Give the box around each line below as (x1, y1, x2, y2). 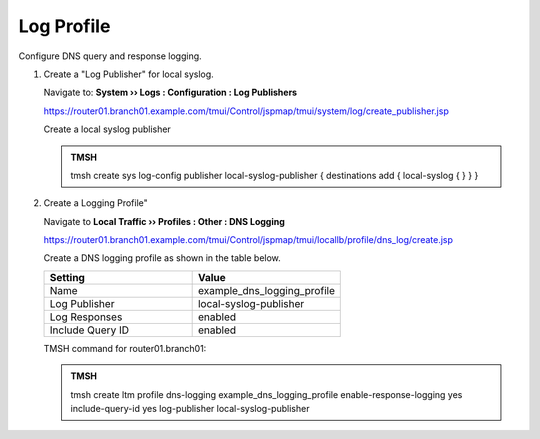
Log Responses (49, 310, 123, 324)
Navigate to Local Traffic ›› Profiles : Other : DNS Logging (43, 215, 285, 227)
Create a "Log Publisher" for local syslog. (43, 68, 214, 80)
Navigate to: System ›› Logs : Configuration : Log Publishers (43, 86, 298, 99)
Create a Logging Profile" (43, 197, 149, 209)
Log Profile (18, 15, 111, 37)
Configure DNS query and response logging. (18, 50, 202, 62)
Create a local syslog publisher (43, 123, 172, 135)
